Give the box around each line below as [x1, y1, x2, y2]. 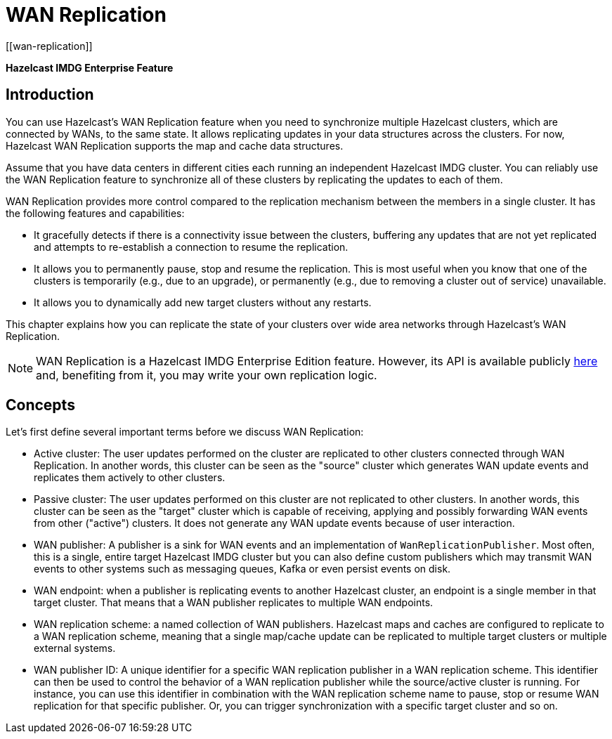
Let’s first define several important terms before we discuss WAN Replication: [6, 426, 364, 438]
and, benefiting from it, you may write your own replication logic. [36, 367, 377, 382]
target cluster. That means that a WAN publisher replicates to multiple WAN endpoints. [34, 596, 434, 609]
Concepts [6, 396, 75, 414]
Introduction [6, 86, 94, 104]
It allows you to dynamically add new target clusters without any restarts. [34, 296, 372, 308]
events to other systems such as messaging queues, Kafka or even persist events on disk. [34, 563, 451, 575]
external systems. [34, 642, 116, 655]
